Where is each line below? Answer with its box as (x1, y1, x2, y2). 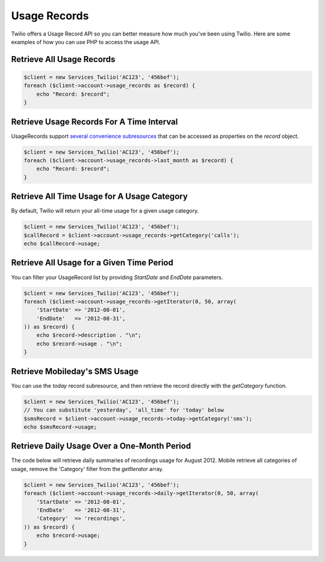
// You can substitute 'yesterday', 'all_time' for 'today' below (23, 407, 224, 414)
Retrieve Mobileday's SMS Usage (11, 366, 139, 376)
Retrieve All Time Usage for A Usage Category (11, 192, 188, 202)
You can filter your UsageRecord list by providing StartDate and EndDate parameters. (11, 273, 223, 281)
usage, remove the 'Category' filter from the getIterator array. (11, 465, 164, 472)
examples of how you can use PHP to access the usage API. (11, 38, 161, 45)
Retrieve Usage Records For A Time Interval (11, 116, 178, 126)
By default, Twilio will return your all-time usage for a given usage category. (11, 207, 199, 214)
